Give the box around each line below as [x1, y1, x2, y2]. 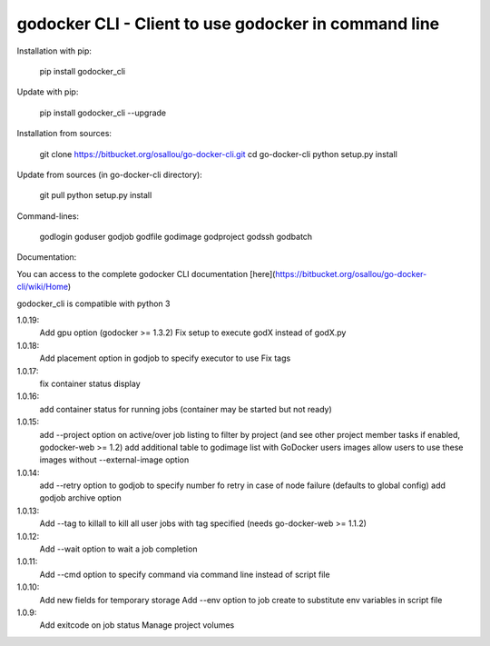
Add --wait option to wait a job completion [39, 543, 198, 554]
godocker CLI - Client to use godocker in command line [16, 14, 440, 34]
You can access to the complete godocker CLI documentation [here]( [16, 268, 276, 279]
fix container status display [39, 378, 141, 389]
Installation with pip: [16, 45, 93, 56]
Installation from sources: [16, 128, 113, 139]
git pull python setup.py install [39, 190, 152, 201]
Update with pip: [16, 86, 79, 97]
